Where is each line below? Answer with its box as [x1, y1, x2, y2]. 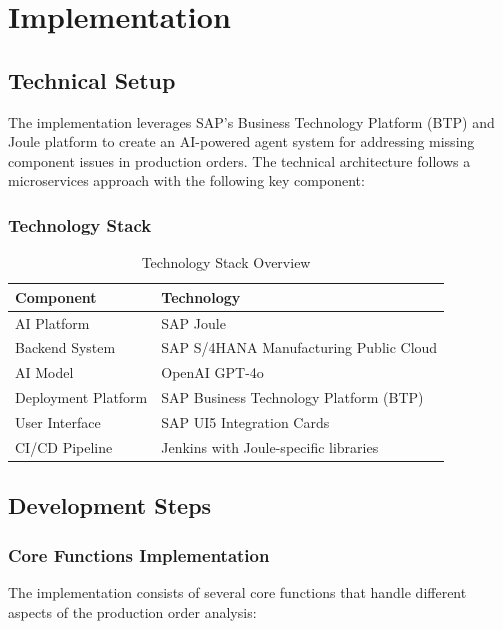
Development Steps [8, 490, 212, 521]
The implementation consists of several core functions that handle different [8, 581, 467, 602]
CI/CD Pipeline [15, 436, 113, 457]
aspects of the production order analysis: [8, 601, 257, 622]
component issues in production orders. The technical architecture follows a [8, 150, 471, 171]
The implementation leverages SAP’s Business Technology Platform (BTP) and [8, 111, 495, 132]
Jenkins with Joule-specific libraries [161, 436, 379, 457]
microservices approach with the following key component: [8, 170, 365, 191]
